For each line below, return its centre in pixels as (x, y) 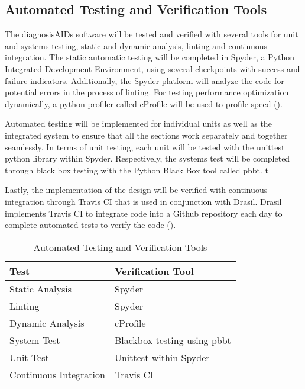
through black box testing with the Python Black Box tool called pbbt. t (137, 170)
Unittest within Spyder (162, 357)
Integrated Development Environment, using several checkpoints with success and (152, 68)
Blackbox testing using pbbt (173, 340)
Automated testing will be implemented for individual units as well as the (138, 123)
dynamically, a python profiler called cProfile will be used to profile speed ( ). (144, 103)
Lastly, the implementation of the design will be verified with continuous (136, 190)
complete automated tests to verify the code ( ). (90, 225)
